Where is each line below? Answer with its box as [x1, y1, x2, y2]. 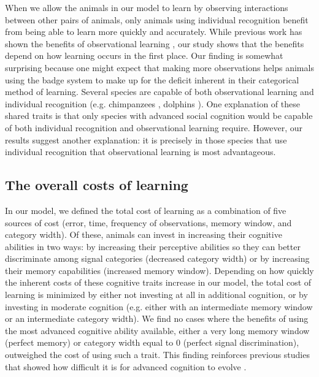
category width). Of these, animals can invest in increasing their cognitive [5, 228, 282, 241]
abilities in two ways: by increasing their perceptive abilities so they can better [5, 240, 301, 253]
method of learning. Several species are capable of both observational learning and [5, 85, 314, 98]
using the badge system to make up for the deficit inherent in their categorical [5, 73, 299, 86]
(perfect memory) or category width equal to [5, 336, 174, 349]
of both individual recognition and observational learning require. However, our [5, 121, 302, 134]
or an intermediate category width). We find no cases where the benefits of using [5, 312, 309, 325]
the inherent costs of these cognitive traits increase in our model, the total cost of [5, 276, 312, 289]
